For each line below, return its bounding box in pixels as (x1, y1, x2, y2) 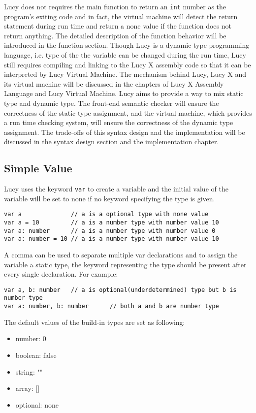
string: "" (15, 366, 42, 377)
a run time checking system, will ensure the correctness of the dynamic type (4, 117, 233, 127)
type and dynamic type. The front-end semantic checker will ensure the (4, 98, 219, 108)
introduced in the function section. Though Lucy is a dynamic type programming (4, 40, 250, 50)
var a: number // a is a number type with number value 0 (4, 227, 216, 234)
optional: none (15, 399, 59, 410)
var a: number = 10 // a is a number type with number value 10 (4, 235, 219, 243)
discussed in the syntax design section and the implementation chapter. (4, 136, 219, 147)
